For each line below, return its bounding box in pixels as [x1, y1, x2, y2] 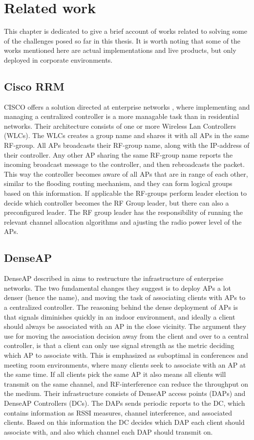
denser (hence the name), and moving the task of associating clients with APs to [4, 292, 246, 302]
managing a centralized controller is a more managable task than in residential [4, 111, 239, 121]
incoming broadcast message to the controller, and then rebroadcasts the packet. [4, 159, 245, 169]
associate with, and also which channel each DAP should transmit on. [4, 426, 213, 437]
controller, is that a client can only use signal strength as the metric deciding [4, 340, 234, 350]
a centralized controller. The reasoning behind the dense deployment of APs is [4, 302, 238, 312]
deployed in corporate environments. [4, 54, 113, 65]
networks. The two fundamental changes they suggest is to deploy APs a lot [4, 282, 231, 293]
